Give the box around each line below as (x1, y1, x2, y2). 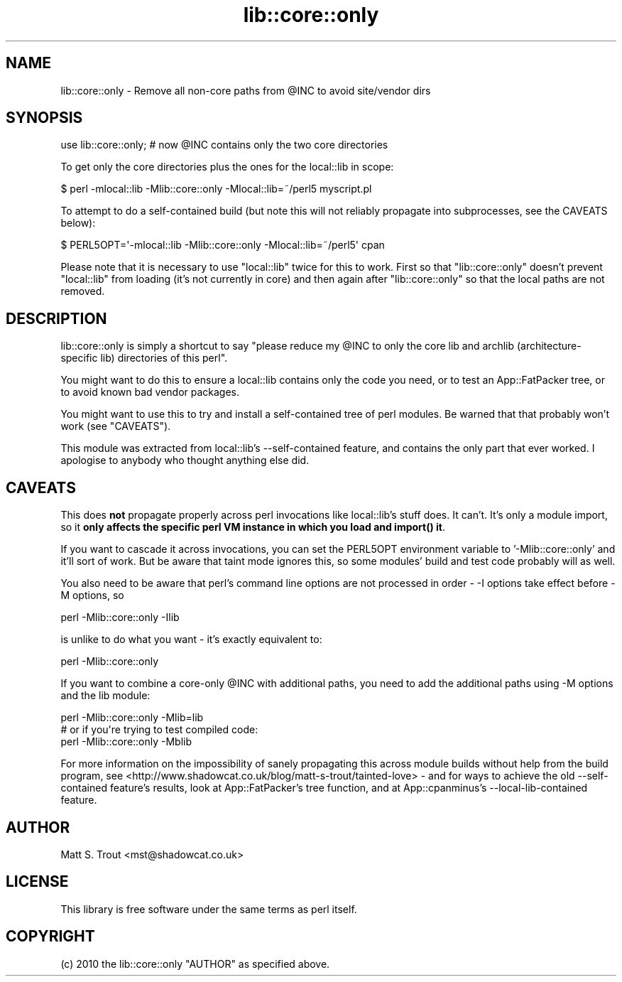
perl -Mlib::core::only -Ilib (60, 611, 180, 624)
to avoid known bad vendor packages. (60, 386, 240, 399)
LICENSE (6, 873, 69, 891)
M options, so (60, 589, 124, 602)
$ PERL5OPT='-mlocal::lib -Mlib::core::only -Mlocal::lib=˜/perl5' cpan (60, 239, 385, 252)
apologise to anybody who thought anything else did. (60, 454, 310, 467)
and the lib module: (60, 689, 151, 702)
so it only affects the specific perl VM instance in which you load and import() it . (60, 521, 446, 534)
